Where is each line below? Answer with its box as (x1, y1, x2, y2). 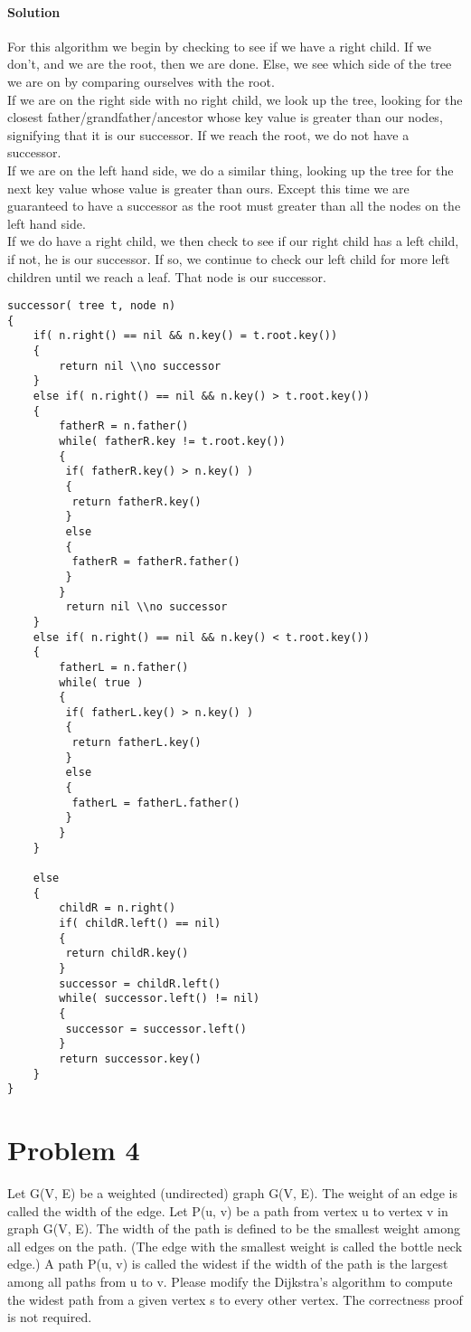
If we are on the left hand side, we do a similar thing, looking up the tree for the (7, 160, 454, 179)
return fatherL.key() (71, 736, 202, 750)
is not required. (7, 1308, 92, 1327)
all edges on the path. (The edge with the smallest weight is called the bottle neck (7, 1236, 463, 1255)
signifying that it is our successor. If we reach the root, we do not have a (7, 125, 410, 144)
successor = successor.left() (65, 1022, 247, 1035)
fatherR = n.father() (59, 420, 189, 433)
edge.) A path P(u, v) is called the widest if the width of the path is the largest (7, 1254, 448, 1273)
